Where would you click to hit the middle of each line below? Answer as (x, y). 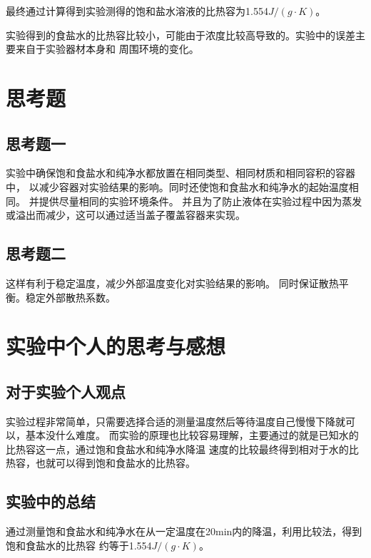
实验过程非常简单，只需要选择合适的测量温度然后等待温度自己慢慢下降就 (176, 421)
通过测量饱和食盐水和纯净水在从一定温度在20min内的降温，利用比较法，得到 (184, 531)
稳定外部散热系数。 (70, 297)
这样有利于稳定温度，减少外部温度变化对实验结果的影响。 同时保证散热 (172, 283)
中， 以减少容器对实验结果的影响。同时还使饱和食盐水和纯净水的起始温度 (177, 186)
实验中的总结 (51, 501)
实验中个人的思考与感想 (116, 346)
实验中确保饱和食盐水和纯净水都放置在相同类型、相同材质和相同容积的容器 (181, 173)
